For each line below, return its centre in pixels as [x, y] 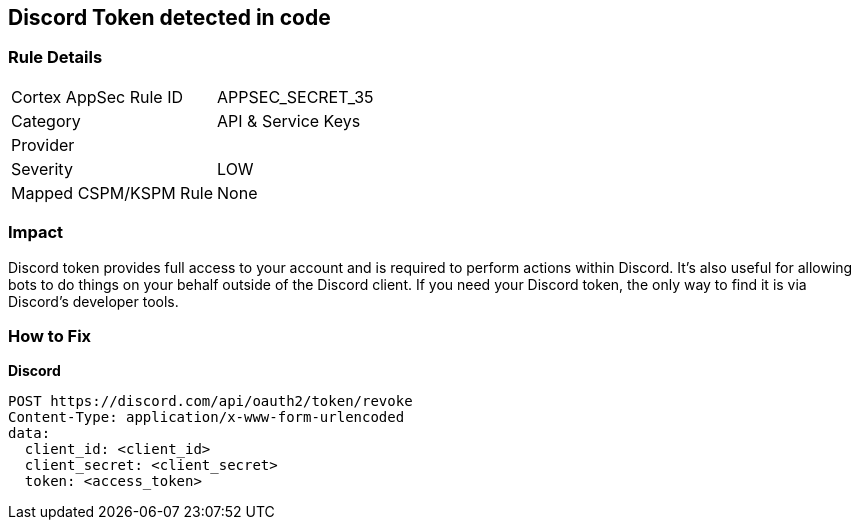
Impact [36, 232]
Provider [43, 144]
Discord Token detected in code [169, 17]
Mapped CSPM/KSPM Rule [112, 192]
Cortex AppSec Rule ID [97, 96]
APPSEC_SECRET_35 [295, 96]
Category [46, 120]
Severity [42, 168]
